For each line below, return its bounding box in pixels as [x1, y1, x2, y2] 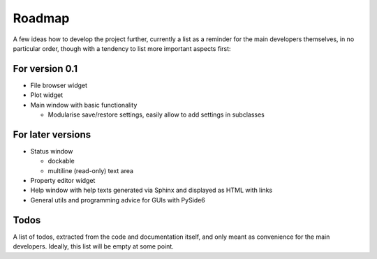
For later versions [13, 128, 91, 140]
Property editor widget [30, 177, 96, 185]
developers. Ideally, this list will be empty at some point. [13, 242, 174, 251]
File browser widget [30, 81, 87, 89]
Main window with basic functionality [30, 101, 138, 109]
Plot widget [30, 91, 63, 99]
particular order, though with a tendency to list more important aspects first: [13, 44, 231, 52]
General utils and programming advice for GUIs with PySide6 [30, 195, 205, 204]
